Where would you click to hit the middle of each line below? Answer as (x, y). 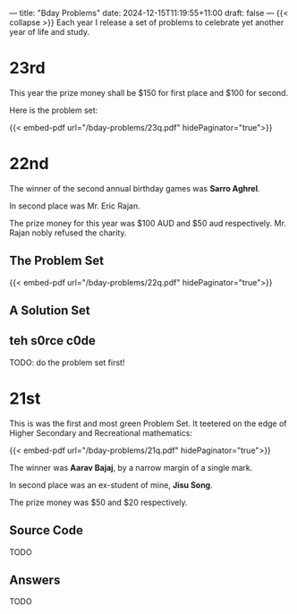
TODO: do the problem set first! (67, 362)
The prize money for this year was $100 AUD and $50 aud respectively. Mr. (148, 223)
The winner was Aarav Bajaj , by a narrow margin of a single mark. (131, 467)
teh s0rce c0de (53, 341)
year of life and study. (49, 32)
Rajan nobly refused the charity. (68, 233)
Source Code (46, 530)
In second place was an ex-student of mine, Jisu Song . (111, 485)
